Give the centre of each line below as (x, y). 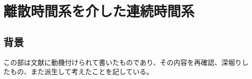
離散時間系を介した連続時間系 (99, 11)
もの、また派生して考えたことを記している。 (82, 71)
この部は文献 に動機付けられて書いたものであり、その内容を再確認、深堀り (123, 62)
